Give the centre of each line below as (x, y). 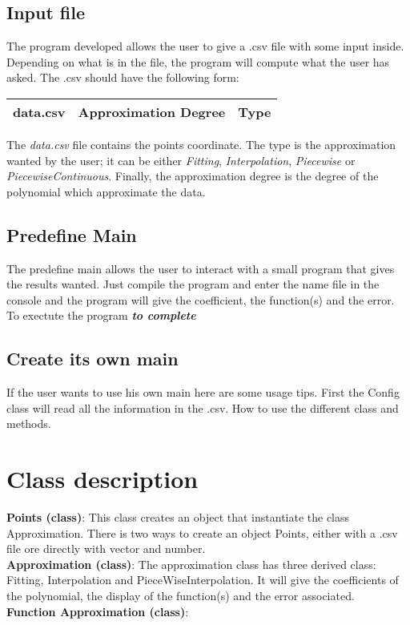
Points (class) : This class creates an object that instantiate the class (178, 517)
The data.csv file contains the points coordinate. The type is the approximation (201, 144)
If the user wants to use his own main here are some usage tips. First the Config (203, 392)
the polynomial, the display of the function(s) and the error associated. (181, 596)
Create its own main (92, 359)
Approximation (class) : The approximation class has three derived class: (191, 564)
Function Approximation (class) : (98, 611)
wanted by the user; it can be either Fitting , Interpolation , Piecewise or (181, 160)
